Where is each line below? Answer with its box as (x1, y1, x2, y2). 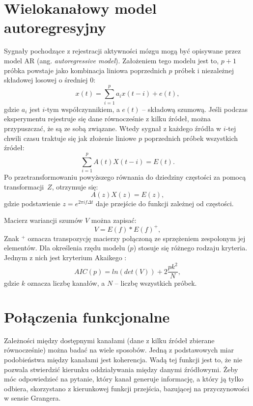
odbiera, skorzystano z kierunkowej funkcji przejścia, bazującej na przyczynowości (4, 383, 250, 393)
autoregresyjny (4, 17, 106, 37)
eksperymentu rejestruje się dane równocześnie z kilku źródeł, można (4, 113, 211, 124)
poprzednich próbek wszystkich (144, 133, 238, 143)
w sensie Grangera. (4, 393, 61, 403)
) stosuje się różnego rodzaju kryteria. (133, 243, 248, 253)
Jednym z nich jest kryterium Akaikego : (4, 252, 127, 262)
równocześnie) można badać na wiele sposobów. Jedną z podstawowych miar (4, 345, 234, 355)
